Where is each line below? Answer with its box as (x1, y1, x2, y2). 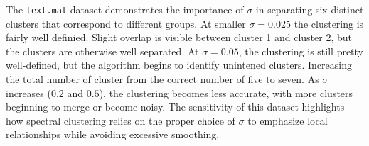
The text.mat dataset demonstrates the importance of (6, 2, 244, 16)
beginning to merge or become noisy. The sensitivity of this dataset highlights (6, 99, 345, 114)
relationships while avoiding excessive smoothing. (6, 127, 220, 142)
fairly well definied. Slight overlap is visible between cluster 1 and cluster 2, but (6, 30, 352, 45)
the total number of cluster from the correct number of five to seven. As (6, 72, 319, 86)
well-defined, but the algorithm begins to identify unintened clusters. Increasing (6, 57, 352, 72)
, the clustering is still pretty (238, 43, 364, 58)
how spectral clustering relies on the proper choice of (6, 113, 235, 128)
